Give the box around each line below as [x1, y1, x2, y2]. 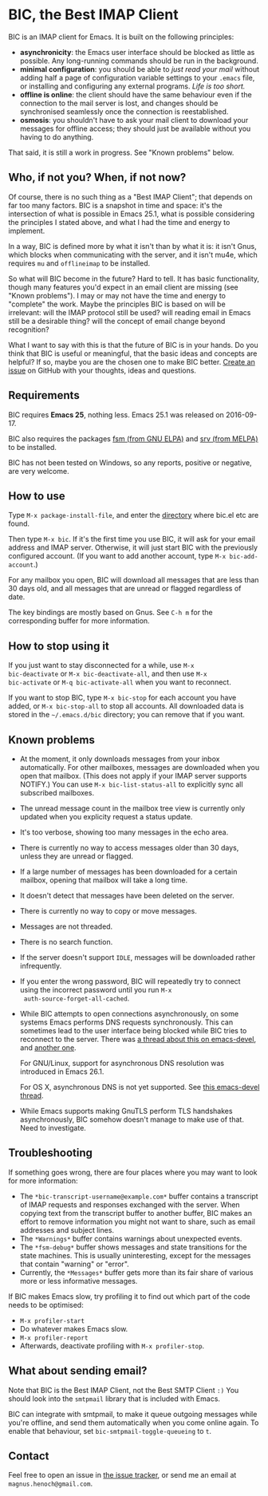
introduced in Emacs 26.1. [19, 1067, 104, 1076]
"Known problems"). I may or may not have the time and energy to [8, 290, 226, 300]
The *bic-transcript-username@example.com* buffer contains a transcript [19, 1191, 258, 1201]
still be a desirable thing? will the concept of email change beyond [8, 316, 226, 326]
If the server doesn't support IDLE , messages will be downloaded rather [19, 953, 256, 962]
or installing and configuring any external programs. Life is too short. [19, 81, 246, 91]
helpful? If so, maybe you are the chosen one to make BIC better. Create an [8, 357, 255, 366]
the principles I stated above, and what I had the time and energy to [8, 217, 231, 227]
